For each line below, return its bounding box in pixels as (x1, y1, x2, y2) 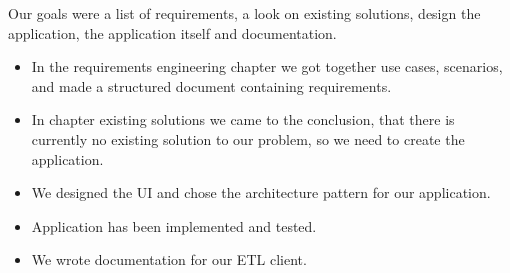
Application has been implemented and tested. (31, 215, 317, 236)
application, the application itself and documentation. (8, 22, 337, 43)
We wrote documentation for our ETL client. (31, 249, 307, 270)
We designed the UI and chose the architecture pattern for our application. (31, 182, 491, 203)
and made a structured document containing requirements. (31, 75, 392, 96)
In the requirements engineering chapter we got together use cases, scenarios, (31, 56, 503, 77)
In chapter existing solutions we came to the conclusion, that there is (31, 109, 455, 130)
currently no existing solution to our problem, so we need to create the (31, 128, 465, 149)
